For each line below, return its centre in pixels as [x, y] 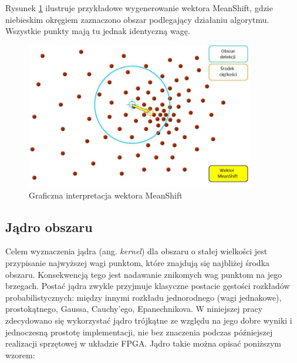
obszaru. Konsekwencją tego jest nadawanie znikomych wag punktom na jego [144, 274]
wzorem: [20, 354]
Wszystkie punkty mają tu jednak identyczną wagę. [98, 31]
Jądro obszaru [49, 226]
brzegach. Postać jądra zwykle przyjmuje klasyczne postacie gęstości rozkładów [148, 286]
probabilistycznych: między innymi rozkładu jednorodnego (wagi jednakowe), [144, 297]
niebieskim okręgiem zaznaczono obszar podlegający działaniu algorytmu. [137, 19]
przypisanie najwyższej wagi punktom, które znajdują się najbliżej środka [138, 263]
